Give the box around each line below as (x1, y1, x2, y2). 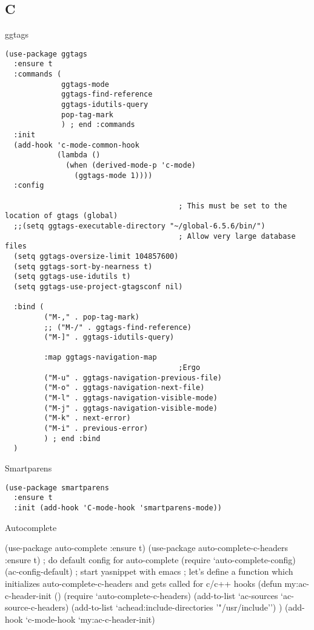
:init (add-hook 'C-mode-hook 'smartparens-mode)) (13, 503, 222, 512)
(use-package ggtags (5, 49, 88, 58)
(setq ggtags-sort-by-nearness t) (13, 262, 153, 271)
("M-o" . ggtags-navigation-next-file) (44, 383, 205, 392)
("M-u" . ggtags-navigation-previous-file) (44, 373, 222, 382)
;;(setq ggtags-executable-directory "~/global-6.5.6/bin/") (13, 221, 266, 230)
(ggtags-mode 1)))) (74, 171, 153, 180)
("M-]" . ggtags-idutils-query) (44, 333, 175, 342)
